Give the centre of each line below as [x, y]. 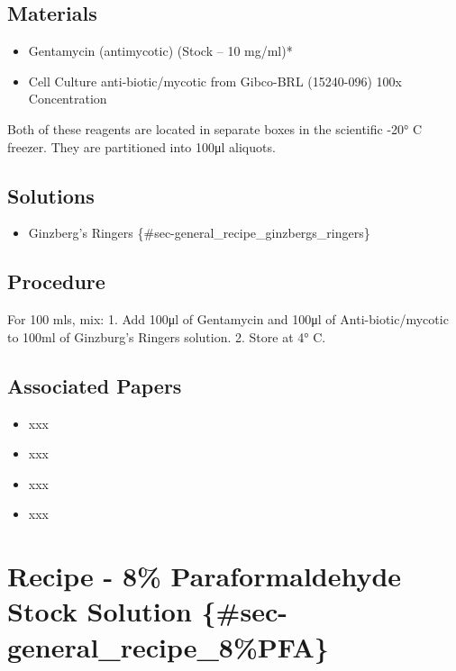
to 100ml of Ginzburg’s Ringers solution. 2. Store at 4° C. [167, 336]
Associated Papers [95, 385]
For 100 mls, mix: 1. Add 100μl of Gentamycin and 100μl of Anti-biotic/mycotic [228, 319]
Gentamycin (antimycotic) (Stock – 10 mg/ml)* [160, 51]
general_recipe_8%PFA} [168, 646]
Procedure [56, 281]
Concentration [68, 99]
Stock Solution [100, 611]
